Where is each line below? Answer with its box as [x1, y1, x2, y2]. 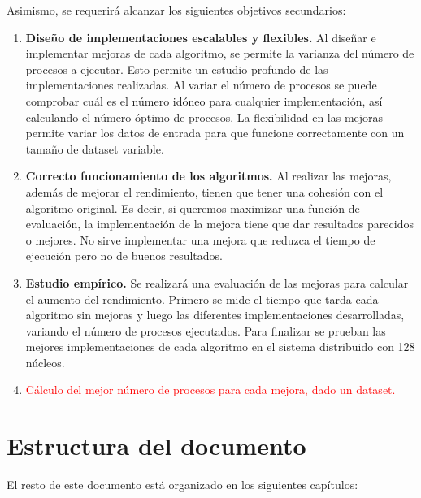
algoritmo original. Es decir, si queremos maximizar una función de [25, 199, 360, 216]
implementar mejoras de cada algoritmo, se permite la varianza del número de [25, 45, 414, 62]
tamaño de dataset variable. [25, 140, 164, 157]
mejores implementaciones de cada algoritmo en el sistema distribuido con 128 [25, 338, 415, 355]
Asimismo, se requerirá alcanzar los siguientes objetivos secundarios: [7, 2, 346, 18]
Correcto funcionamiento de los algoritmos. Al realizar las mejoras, [25, 167, 392, 184]
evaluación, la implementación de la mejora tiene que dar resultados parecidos [25, 215, 414, 232]
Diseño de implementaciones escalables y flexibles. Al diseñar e [25, 28, 376, 45]
